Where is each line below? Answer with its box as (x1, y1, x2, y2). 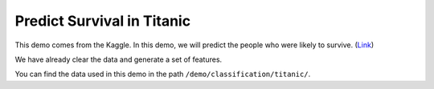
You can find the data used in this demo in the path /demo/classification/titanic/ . (14, 69, 311, 79)
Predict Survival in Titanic (14, 12, 191, 30)
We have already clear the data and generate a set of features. (14, 55, 223, 64)
